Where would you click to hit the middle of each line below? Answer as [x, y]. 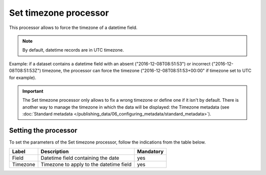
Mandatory [150, 151]
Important [33, 91]
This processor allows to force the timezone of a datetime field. [73, 28]
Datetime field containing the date [80, 158]
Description [55, 151]
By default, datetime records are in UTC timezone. [73, 50]
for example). [23, 77]
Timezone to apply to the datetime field [86, 165]
